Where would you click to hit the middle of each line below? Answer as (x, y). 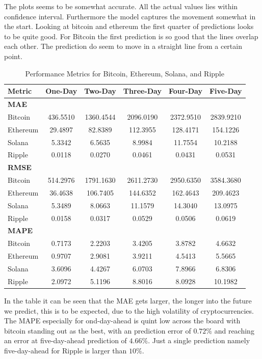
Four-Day (185, 91)
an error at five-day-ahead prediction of (65, 340)
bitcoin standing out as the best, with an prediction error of (98, 330)
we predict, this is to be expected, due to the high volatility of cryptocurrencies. (129, 310)
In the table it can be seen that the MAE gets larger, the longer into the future (128, 300)
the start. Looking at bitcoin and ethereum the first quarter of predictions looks (129, 26)
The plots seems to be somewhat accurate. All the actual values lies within (121, 6)
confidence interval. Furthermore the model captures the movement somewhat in (130, 16)
